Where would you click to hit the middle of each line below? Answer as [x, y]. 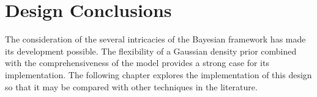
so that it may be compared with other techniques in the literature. [131, 86]
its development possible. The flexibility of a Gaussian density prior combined [151, 51]
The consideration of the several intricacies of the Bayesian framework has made [155, 39]
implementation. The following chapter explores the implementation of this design [158, 74]
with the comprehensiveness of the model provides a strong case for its [137, 63]
